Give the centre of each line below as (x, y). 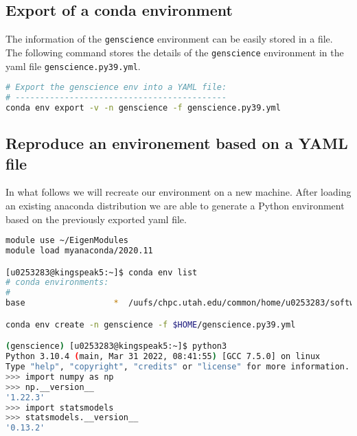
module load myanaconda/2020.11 (79, 251)
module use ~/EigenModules (67, 241)
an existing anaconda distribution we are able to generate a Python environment (175, 205)
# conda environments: (57, 283)
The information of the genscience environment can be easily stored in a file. (169, 39)
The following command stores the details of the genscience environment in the (175, 52)
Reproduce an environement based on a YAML (177, 143)
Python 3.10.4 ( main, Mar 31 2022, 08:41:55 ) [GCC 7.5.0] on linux (163, 357)
